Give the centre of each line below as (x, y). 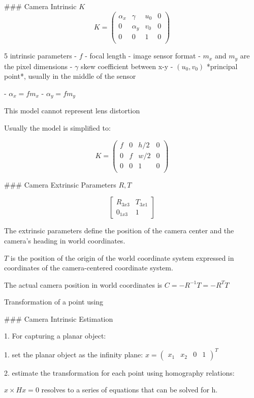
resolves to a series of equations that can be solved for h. (130, 390)
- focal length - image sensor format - (143, 56)
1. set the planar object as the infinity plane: (74, 354)
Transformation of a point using (54, 302)
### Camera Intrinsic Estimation (59, 318)
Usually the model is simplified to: (57, 127)
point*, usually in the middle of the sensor (70, 76)
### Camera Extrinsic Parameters (60, 184)
